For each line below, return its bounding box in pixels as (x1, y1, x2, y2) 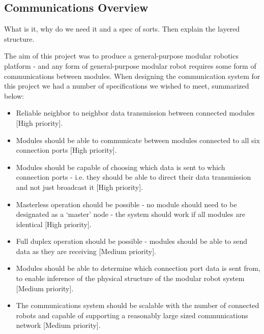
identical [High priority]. (16, 218, 92, 229)
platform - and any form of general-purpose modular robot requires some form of (4, 60, 256, 71)
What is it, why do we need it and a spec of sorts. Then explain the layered (4, 23, 240, 34)
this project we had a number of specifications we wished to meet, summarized (4, 80, 249, 91)
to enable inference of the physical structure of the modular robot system (16, 273, 245, 284)
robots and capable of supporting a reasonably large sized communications (16, 310, 248, 320)
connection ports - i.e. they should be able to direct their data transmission (16, 172, 251, 182)
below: (4, 90, 24, 101)
